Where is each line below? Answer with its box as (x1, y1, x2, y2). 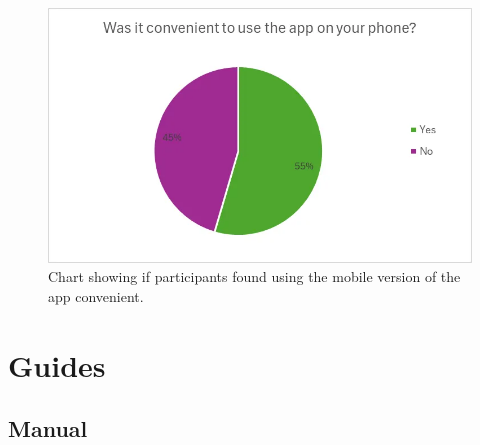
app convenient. (48, 286, 144, 307)
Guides (8, 344, 106, 385)
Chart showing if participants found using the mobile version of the (48, 266, 461, 287)
